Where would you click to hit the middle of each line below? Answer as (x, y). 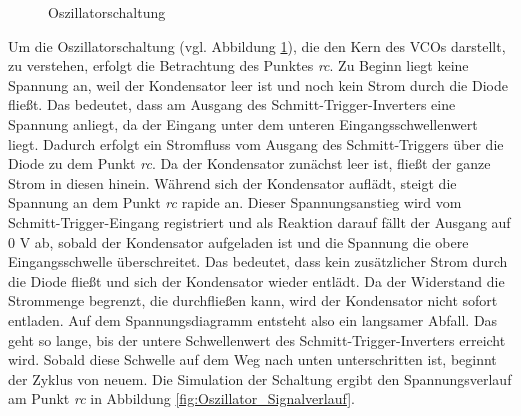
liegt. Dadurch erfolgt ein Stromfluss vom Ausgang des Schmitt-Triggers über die (256, 143)
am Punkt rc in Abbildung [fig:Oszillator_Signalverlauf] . (181, 398)
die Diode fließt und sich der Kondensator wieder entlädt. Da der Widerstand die (256, 280)
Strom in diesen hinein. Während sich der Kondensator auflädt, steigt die (232, 182)
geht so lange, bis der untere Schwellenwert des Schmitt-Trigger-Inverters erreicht (257, 339)
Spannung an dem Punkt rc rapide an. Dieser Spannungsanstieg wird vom (235, 202)
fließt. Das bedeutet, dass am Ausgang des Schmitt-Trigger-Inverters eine (232, 104)
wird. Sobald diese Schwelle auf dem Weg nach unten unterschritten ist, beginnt (252, 359)
